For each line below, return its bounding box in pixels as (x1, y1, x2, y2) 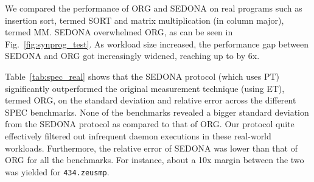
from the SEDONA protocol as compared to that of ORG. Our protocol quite (5, 117, 295, 130)
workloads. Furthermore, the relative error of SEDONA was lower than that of (5, 141, 298, 154)
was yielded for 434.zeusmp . (5, 165, 110, 178)
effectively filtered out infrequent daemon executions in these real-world (5, 129, 271, 142)
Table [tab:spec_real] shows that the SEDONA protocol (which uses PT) (5, 69, 280, 82)
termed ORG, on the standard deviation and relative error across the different (5, 94, 296, 107)
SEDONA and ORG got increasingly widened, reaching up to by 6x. (5, 49, 260, 62)
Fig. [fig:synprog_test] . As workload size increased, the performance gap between (5, 37, 309, 50)
